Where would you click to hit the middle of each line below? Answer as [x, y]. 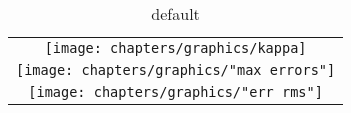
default [175, 13]
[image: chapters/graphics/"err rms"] [175, 92]
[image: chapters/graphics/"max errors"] [176, 70]
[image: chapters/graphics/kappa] [175, 48]
